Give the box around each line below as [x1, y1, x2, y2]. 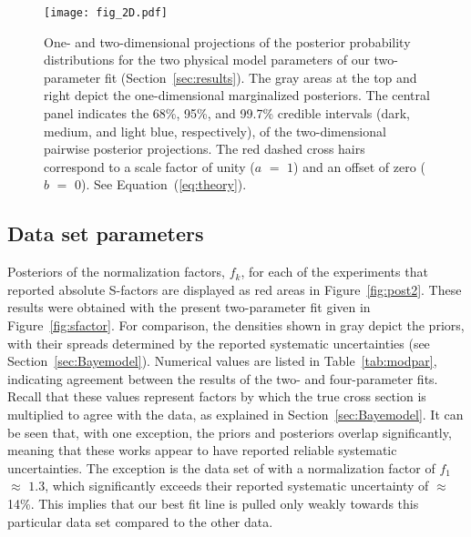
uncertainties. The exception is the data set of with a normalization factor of [7, 458, 435, 477]
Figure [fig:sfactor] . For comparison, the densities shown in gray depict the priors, [7, 315, 465, 334]
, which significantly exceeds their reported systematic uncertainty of [45, 476, 429, 495]
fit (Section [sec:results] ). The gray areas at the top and [104, 67, 417, 86]
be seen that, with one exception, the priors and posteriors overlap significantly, [7, 422, 452, 441]
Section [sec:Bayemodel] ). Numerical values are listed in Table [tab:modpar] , [7, 351, 437, 370]
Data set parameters [7, 219, 204, 248]
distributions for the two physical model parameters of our [44, 50, 370, 69]
